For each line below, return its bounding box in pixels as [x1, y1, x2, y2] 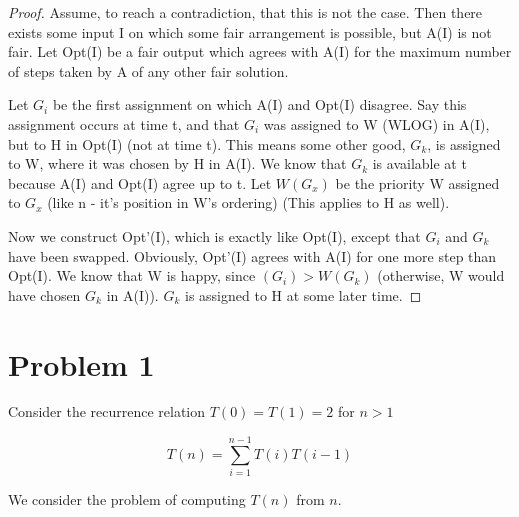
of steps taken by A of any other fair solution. [8, 60, 289, 81]
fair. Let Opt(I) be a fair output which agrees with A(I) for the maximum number [8, 41, 512, 62]
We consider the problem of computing [8, 489, 246, 510]
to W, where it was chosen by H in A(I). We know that [8, 153, 347, 174]
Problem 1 [8, 343, 155, 384]
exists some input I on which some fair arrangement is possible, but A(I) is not [8, 21, 492, 42]
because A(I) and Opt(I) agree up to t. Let [8, 172, 272, 193]
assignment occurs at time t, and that [8, 113, 240, 134]
